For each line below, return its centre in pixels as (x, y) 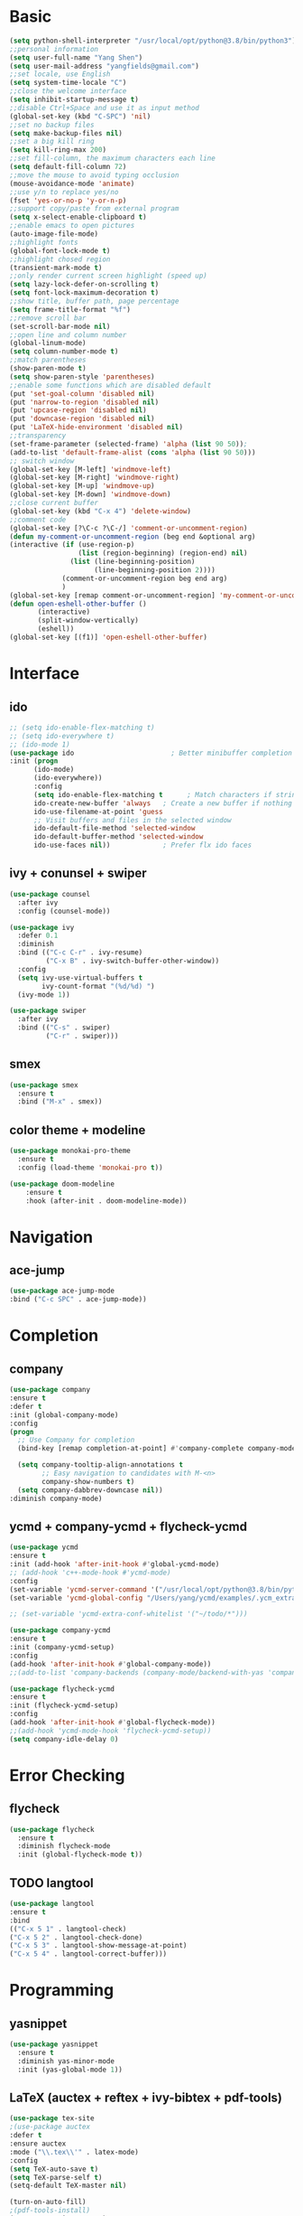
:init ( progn (34, 761)
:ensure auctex (38, 2144)
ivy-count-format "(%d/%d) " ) (98, 986)
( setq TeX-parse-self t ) (56, 2177)
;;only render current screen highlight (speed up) (108, 276)
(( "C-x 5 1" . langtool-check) (68, 1929)
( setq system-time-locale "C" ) (68, 83)
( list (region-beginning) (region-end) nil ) (163, 553)
